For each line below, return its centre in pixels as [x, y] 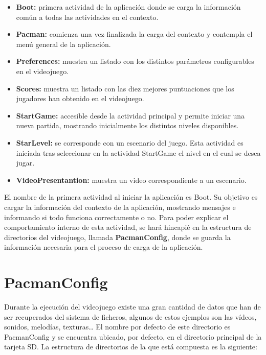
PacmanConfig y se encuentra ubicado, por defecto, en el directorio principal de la [133, 336]
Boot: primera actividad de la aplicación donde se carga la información [128, 7]
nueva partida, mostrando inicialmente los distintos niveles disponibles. [127, 125]
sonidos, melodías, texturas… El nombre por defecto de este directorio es [117, 327]
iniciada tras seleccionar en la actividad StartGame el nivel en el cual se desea [138, 152]
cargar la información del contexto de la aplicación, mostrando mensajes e [120, 207]
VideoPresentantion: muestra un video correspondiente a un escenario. [131, 180]
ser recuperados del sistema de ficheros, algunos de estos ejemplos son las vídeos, [130, 316]
